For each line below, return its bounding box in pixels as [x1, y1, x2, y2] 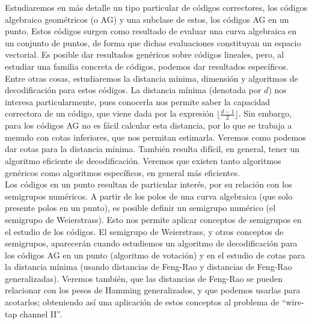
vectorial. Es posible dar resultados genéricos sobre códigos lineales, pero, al [5, 48, 284, 61]
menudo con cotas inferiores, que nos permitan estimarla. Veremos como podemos [5, 130, 306, 143]
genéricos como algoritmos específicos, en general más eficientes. [5, 166, 240, 179]
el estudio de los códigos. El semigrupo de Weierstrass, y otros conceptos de [5, 225, 284, 237]
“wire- [281, 296, 304, 308]
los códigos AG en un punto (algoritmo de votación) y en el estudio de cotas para [5, 248, 305, 261]
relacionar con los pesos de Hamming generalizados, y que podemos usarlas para [5, 284, 301, 296]
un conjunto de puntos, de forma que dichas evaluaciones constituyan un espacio [5, 36, 301, 49]
